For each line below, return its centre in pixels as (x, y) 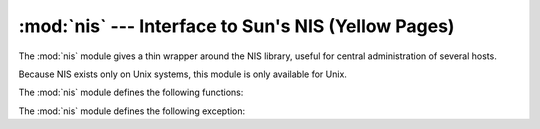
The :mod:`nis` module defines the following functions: (131, 92)
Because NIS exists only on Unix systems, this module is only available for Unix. (182, 74)
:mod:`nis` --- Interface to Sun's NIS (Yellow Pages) (236, 26)
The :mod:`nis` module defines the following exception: (132, 111)
